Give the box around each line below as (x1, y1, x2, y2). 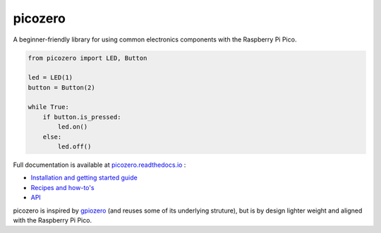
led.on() (57, 123, 88, 131)
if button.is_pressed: (42, 113, 121, 121)
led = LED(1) (28, 74, 73, 82)
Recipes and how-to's (30, 183, 95, 191)
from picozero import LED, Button (28, 53, 147, 62)
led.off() (57, 143, 92, 151)
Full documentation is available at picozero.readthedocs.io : (13, 160, 186, 169)
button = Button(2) (28, 83, 95, 92)
